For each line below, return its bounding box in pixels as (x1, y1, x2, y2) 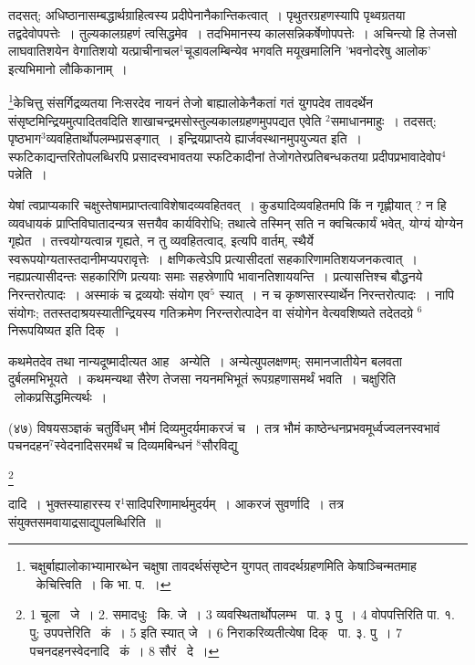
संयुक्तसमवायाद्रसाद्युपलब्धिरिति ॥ (8, 512, 161, 531)
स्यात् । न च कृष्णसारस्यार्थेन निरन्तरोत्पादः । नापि (219, 284, 455, 303)
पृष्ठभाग (8, 129, 42, 148)
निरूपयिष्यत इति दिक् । (8, 321, 120, 340)
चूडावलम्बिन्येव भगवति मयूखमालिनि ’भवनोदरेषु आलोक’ (184, 41, 431, 60)
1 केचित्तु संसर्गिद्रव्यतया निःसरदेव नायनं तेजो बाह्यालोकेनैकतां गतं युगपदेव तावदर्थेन (8, 90, 374, 112)
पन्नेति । (8, 164, 47, 184)
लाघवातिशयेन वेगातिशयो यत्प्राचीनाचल (8, 41, 180, 60)
